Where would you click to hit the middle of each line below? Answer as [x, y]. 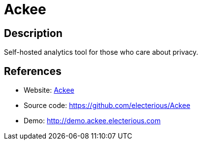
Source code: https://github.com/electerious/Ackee [107, 106]
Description [33, 33]
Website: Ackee [49, 90]
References [33, 71]
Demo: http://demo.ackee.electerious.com [92, 121]
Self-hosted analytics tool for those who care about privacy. [101, 52]
